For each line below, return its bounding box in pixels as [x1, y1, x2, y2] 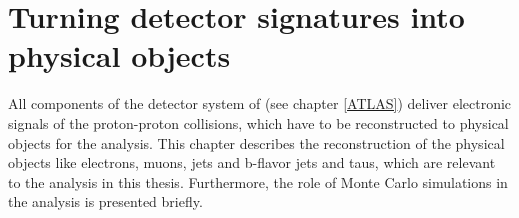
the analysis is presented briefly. [8, 191, 203, 212]
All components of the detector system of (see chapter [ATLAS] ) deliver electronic [8, 93, 512, 114]
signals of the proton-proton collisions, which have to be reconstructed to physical [8, 112, 509, 133]
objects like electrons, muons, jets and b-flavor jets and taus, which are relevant [8, 152, 496, 173]
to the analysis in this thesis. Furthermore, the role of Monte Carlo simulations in [8, 171, 508, 192]
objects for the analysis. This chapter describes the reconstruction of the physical [8, 132, 505, 153]
